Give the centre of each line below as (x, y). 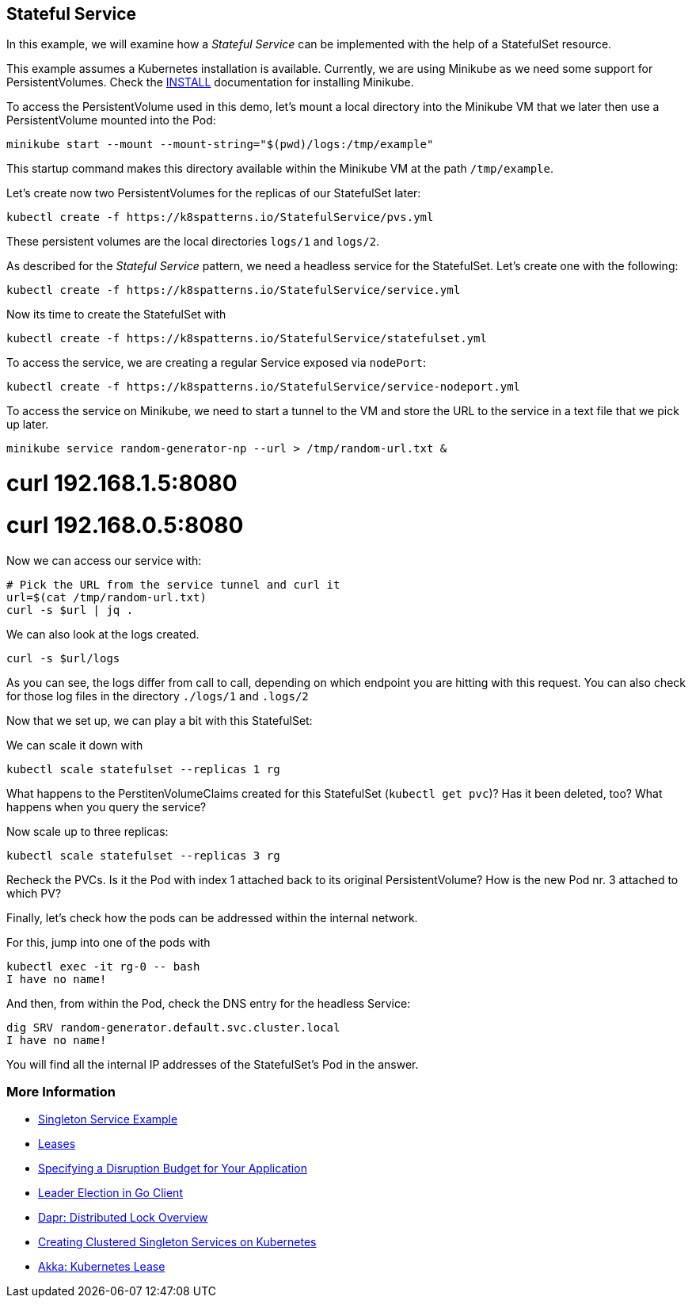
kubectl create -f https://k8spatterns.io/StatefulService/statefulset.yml (247, 339)
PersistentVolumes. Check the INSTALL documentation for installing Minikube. (210, 82)
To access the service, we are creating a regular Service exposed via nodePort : (217, 363)
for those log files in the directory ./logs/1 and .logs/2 (158, 696)
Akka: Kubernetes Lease (102, 1267)
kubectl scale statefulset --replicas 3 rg (143, 855)
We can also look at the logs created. (103, 634)
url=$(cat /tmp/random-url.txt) (106, 597)
